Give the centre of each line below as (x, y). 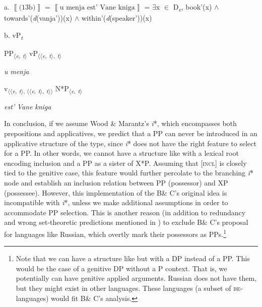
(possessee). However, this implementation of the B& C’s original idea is (116, 192)
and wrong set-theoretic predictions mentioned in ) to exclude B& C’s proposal (126, 222)
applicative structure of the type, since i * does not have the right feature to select (130, 143)
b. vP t (14, 35)
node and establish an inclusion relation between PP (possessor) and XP (116, 183)
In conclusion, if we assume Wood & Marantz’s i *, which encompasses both (120, 123)
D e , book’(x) (192, 7)
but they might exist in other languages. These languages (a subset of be (128, 288)
